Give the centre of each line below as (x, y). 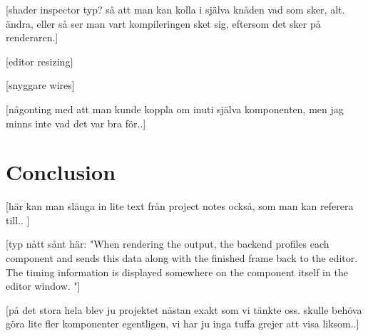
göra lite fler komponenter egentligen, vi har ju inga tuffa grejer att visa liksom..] (183, 324)
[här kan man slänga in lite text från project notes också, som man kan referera (180, 206)
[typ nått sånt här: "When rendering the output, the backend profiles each (168, 244)
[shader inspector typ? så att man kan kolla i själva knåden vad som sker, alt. (175, 9)
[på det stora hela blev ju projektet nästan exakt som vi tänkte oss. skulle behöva (184, 309)
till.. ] (18, 220)
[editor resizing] (40, 61)
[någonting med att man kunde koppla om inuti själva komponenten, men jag (175, 109)
